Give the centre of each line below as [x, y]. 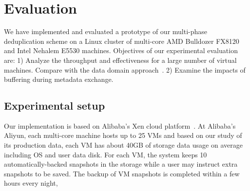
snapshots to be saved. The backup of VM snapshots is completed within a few [122, 173]
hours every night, [31, 183]
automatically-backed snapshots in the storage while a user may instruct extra [121, 164]
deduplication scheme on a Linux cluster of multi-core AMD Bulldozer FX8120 [122, 41]
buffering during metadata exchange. [59, 79]
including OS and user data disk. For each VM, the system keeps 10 [106, 154]
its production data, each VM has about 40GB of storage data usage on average [123, 145]
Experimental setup [55, 105]
